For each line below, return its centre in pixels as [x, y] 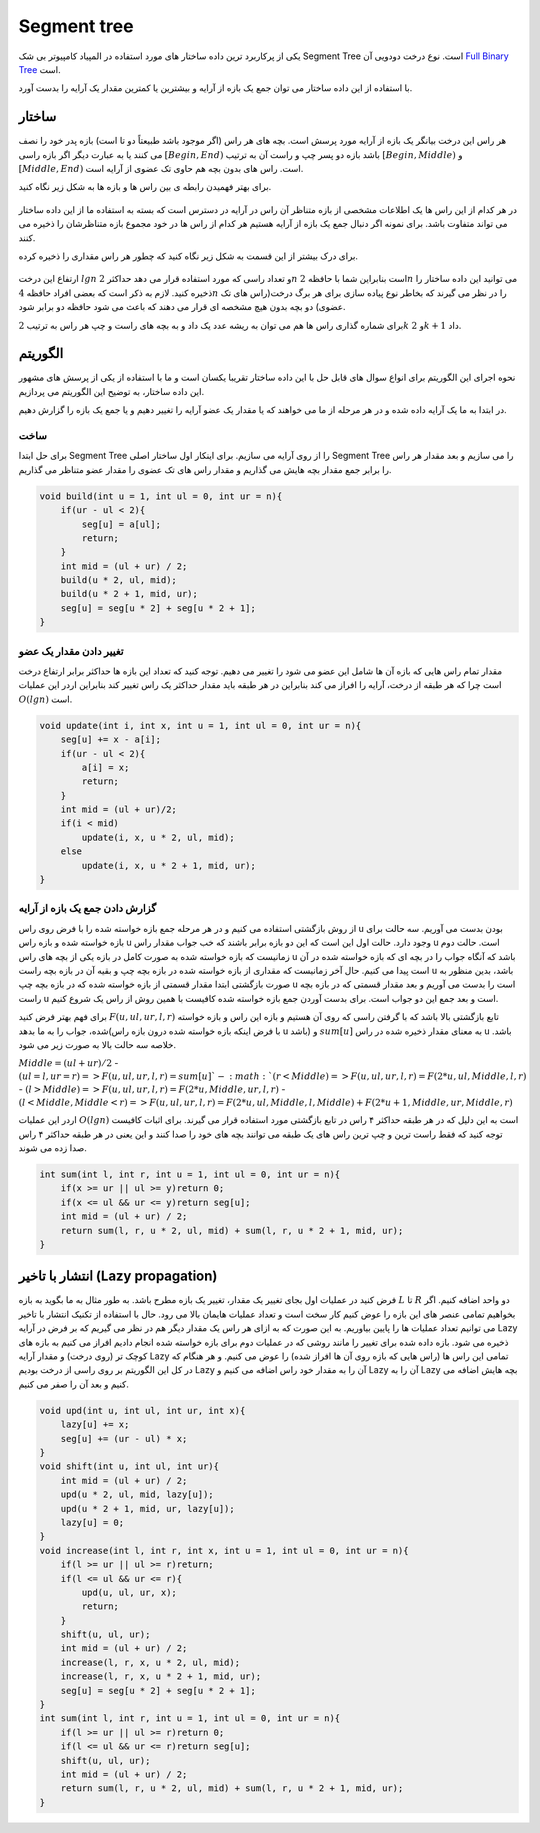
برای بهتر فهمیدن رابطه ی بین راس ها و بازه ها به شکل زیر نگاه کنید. [145, 187]
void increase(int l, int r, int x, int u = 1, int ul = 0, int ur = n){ [224, 1550]
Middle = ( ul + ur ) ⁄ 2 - [68, 1063]
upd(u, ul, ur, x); [129, 1592]
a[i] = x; [105, 767]
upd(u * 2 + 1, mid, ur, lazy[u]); [147, 1508]
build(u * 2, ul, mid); [118, 580]
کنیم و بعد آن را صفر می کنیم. [73, 1384]
